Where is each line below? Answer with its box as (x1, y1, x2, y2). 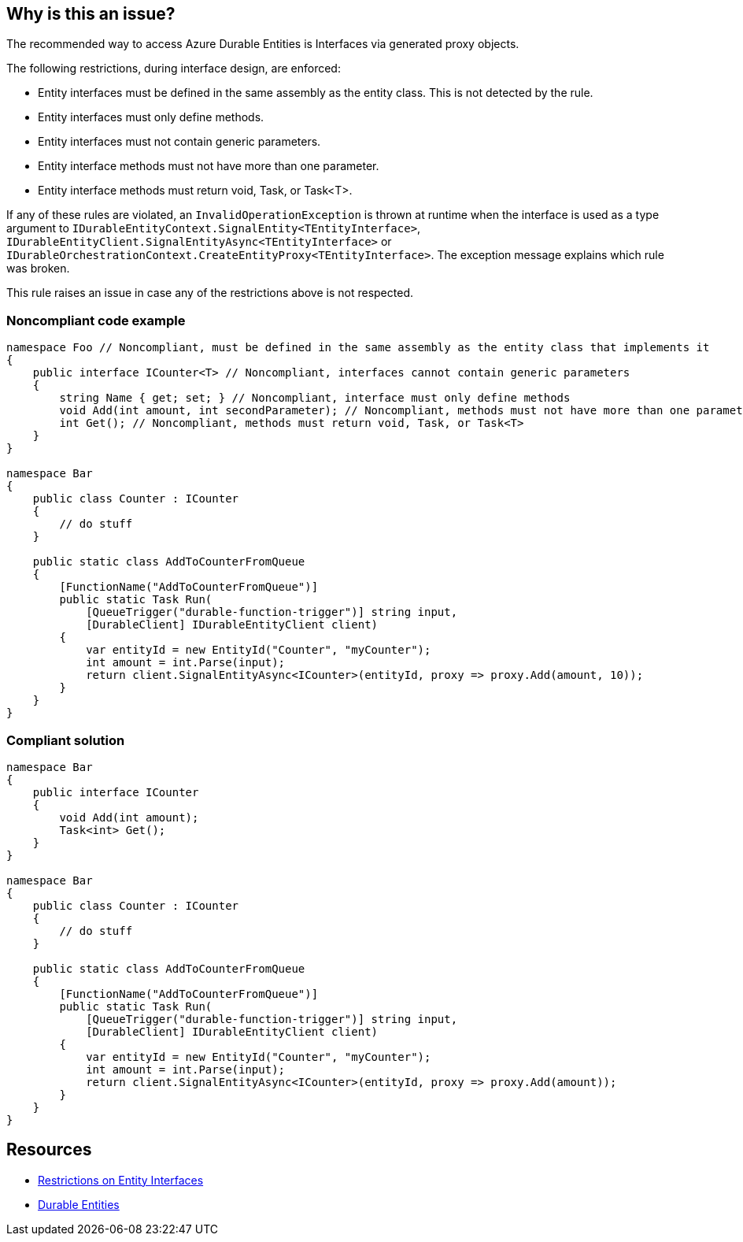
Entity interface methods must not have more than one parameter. (38, 159, 379, 173)
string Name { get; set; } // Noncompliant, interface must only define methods (59, 391, 571, 405)
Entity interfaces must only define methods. (38, 110, 264, 124)
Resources (6, 1140, 92, 1160)
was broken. (6, 261, 70, 276)
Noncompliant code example (6, 312, 186, 328)
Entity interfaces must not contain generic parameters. (38, 135, 321, 149)
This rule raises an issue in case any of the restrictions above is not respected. (6, 286, 413, 300)
